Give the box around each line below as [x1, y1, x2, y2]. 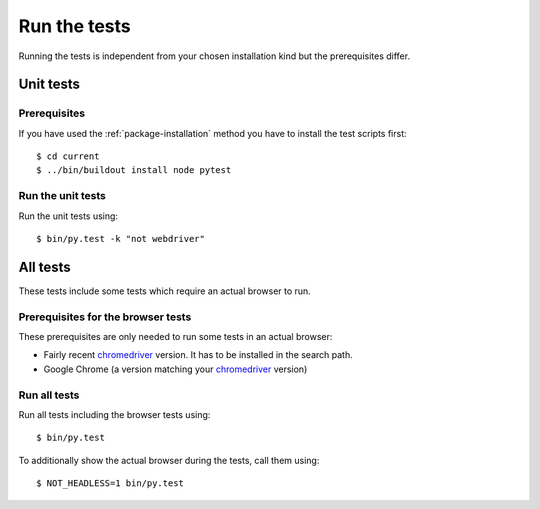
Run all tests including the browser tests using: [18, 408, 211, 420]
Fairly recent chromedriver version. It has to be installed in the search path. [43, 349, 354, 361]
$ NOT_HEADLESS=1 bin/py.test [36, 478, 185, 489]
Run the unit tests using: [18, 210, 119, 222]
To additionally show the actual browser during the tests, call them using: [18, 454, 320, 466]
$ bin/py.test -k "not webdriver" [36, 233, 205, 245]
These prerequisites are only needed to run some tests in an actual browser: [18, 331, 333, 343]
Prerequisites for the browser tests [18, 310, 192, 324]
